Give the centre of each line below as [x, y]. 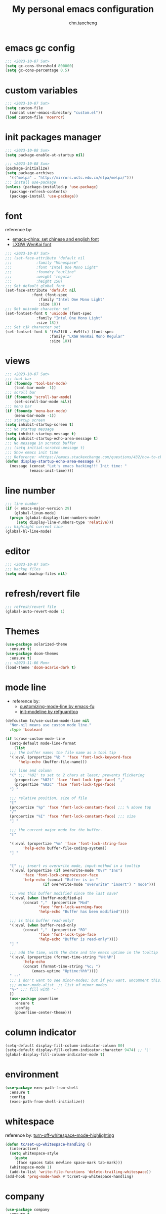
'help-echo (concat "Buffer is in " [61, 880]
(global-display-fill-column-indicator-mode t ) [55, 1055]
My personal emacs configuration [83, 9]
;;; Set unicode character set [37, 309]
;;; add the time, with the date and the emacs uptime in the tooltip [84, 953]
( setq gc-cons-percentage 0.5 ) [37, 70]
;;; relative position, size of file [48, 798]
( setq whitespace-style [34, 1154]
